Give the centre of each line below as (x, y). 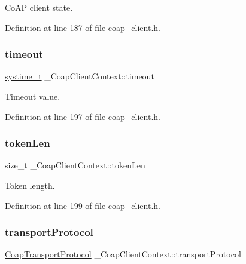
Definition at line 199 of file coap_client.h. (83, 205)
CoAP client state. (39, 7)
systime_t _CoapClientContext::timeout (80, 76)
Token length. (30, 185)
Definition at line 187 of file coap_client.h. (83, 27)
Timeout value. (33, 96)
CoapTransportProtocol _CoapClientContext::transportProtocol (123, 254)
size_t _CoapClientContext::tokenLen (75, 165)
